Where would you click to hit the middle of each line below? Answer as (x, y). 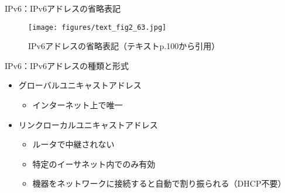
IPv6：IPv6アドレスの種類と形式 (67, 65)
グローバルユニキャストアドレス (80, 85)
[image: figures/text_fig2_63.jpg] (97, 27)
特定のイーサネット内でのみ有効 (94, 163)
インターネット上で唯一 (78, 105)
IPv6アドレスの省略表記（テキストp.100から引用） (124, 46)
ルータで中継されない (73, 144)
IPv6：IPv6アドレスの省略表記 (63, 8)
